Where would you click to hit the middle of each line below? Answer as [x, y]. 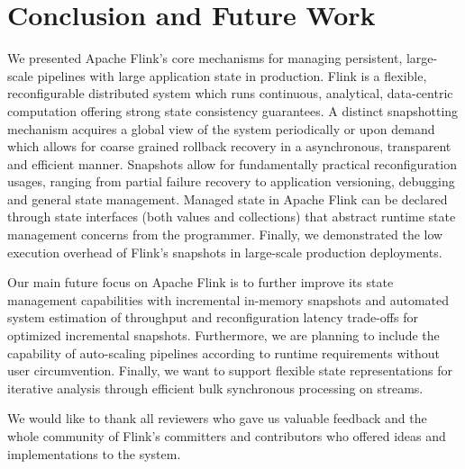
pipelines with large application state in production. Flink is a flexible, [232, 75]
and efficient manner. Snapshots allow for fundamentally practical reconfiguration [232, 163]
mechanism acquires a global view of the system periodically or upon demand [221, 128]
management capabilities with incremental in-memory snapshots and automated [228, 299]
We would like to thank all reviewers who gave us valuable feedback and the [217, 418]
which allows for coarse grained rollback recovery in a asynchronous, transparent [229, 146]
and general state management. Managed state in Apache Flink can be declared [228, 198]
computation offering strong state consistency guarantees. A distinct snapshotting [233, 110]
